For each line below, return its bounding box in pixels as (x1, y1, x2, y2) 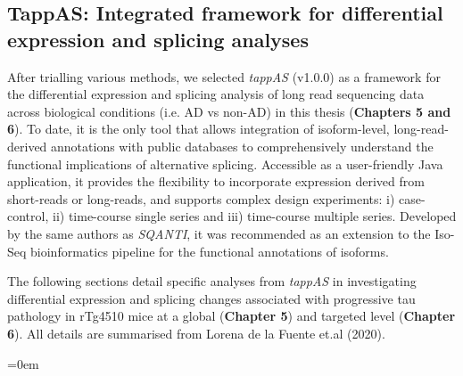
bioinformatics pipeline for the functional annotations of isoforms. (30, 241, 389, 260)
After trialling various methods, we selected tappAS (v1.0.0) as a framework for (7, 67, 441, 86)
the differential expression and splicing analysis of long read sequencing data (7, 85, 425, 103)
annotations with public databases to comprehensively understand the (51, 136, 434, 155)
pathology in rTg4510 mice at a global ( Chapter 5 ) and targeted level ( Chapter (7, 307, 456, 325)
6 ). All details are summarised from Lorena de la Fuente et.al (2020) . (7, 323, 385, 342)
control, (7, 207, 49, 225)
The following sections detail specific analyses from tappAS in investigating (7, 272, 417, 290)
